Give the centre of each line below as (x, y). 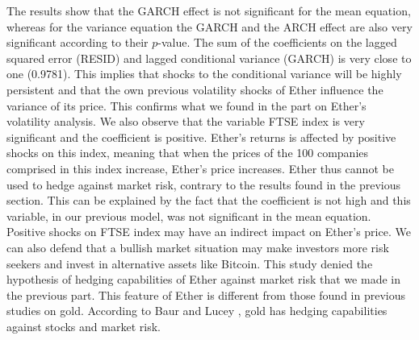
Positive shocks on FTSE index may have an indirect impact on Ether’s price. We (209, 232)
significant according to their (78, 42)
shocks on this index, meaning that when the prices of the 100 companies (188, 153)
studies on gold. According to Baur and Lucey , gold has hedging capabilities (197, 311)
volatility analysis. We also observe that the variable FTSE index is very (186, 121)
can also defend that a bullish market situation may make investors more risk (198, 247)
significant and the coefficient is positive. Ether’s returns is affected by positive (201, 137)
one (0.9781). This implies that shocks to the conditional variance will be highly (204, 74)
